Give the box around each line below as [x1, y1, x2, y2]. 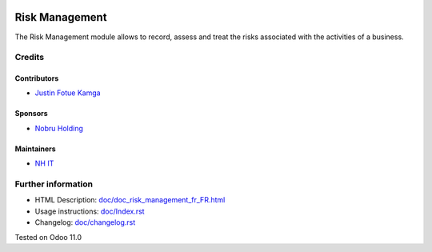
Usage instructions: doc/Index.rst [34, 206, 145, 216]
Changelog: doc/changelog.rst [34, 218, 136, 227]
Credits [14, 52, 44, 63]
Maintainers [14, 144, 56, 154]
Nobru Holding [34, 123, 84, 133]
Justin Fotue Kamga [34, 88, 101, 98]
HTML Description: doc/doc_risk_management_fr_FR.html [34, 195, 226, 205]
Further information [14, 178, 94, 190]
